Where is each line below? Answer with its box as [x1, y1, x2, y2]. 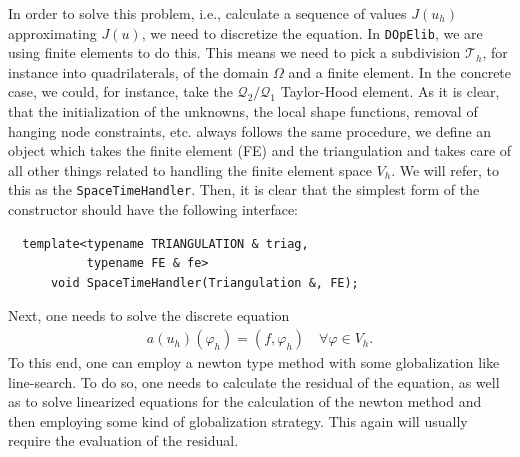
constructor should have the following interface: [8, 199, 299, 220]
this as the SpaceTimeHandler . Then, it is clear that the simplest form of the [8, 179, 480, 200]
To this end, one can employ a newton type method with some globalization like [8, 352, 500, 373]
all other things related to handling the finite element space [8, 159, 372, 180]
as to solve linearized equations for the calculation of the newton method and [8, 391, 482, 412]
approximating [8, 22, 97, 43]
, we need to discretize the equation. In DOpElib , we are [141, 22, 483, 43]
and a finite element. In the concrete [288, 61, 512, 82]
